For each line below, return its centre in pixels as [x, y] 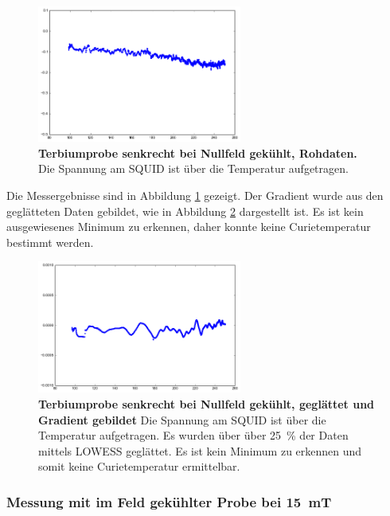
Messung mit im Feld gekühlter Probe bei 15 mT [169, 501]
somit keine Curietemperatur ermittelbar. [139, 466]
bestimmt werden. [50, 242]
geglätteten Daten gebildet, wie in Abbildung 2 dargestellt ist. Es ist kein [185, 211]
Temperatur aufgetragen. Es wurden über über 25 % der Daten [193, 435]
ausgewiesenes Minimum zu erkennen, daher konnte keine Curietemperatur [189, 227]
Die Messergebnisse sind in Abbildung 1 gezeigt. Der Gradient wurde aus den [195, 195]
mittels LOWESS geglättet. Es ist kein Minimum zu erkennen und [200, 450]
